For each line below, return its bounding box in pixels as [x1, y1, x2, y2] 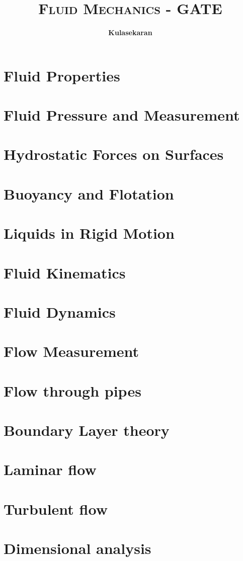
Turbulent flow [4, 498, 108, 519]
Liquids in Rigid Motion [4, 223, 175, 243]
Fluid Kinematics [4, 262, 126, 283]
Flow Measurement [4, 341, 139, 361]
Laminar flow [4, 459, 97, 480]
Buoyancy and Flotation [4, 183, 174, 204]
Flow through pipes [4, 380, 141, 401]
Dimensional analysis [4, 538, 151, 558]
